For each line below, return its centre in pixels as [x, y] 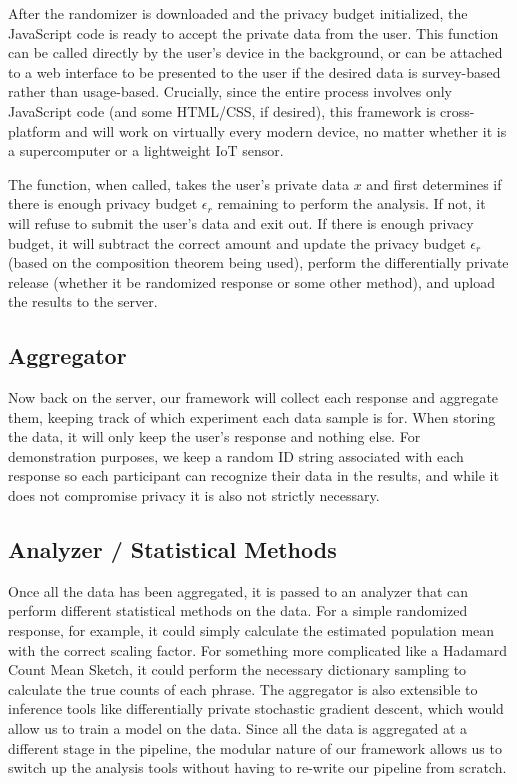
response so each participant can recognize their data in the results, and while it [253, 475]
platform [34, 130]
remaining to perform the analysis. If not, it [351, 203]
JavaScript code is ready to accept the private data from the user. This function [253, 32]
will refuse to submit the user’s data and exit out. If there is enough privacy [241, 222]
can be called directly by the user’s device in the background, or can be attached [255, 52]
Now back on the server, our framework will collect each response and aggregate [253, 397]
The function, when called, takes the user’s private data [178, 183]
